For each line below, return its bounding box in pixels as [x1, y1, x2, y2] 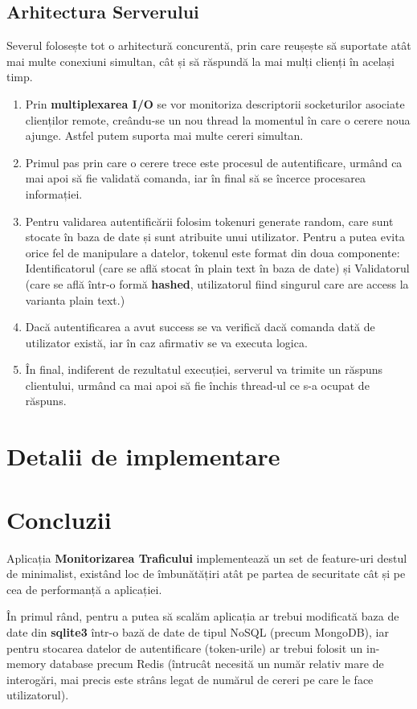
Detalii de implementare [6, 440, 280, 473]
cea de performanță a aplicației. [6, 580, 162, 597]
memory [6, 655, 47, 672]
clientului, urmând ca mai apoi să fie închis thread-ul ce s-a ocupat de [25, 376, 370, 393]
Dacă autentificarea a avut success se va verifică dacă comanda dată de [25, 318, 375, 335]
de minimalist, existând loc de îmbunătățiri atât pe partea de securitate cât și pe [6, 565, 406, 582]
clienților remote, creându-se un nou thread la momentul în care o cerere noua [25, 111, 411, 128]
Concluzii [6, 502, 112, 535]
